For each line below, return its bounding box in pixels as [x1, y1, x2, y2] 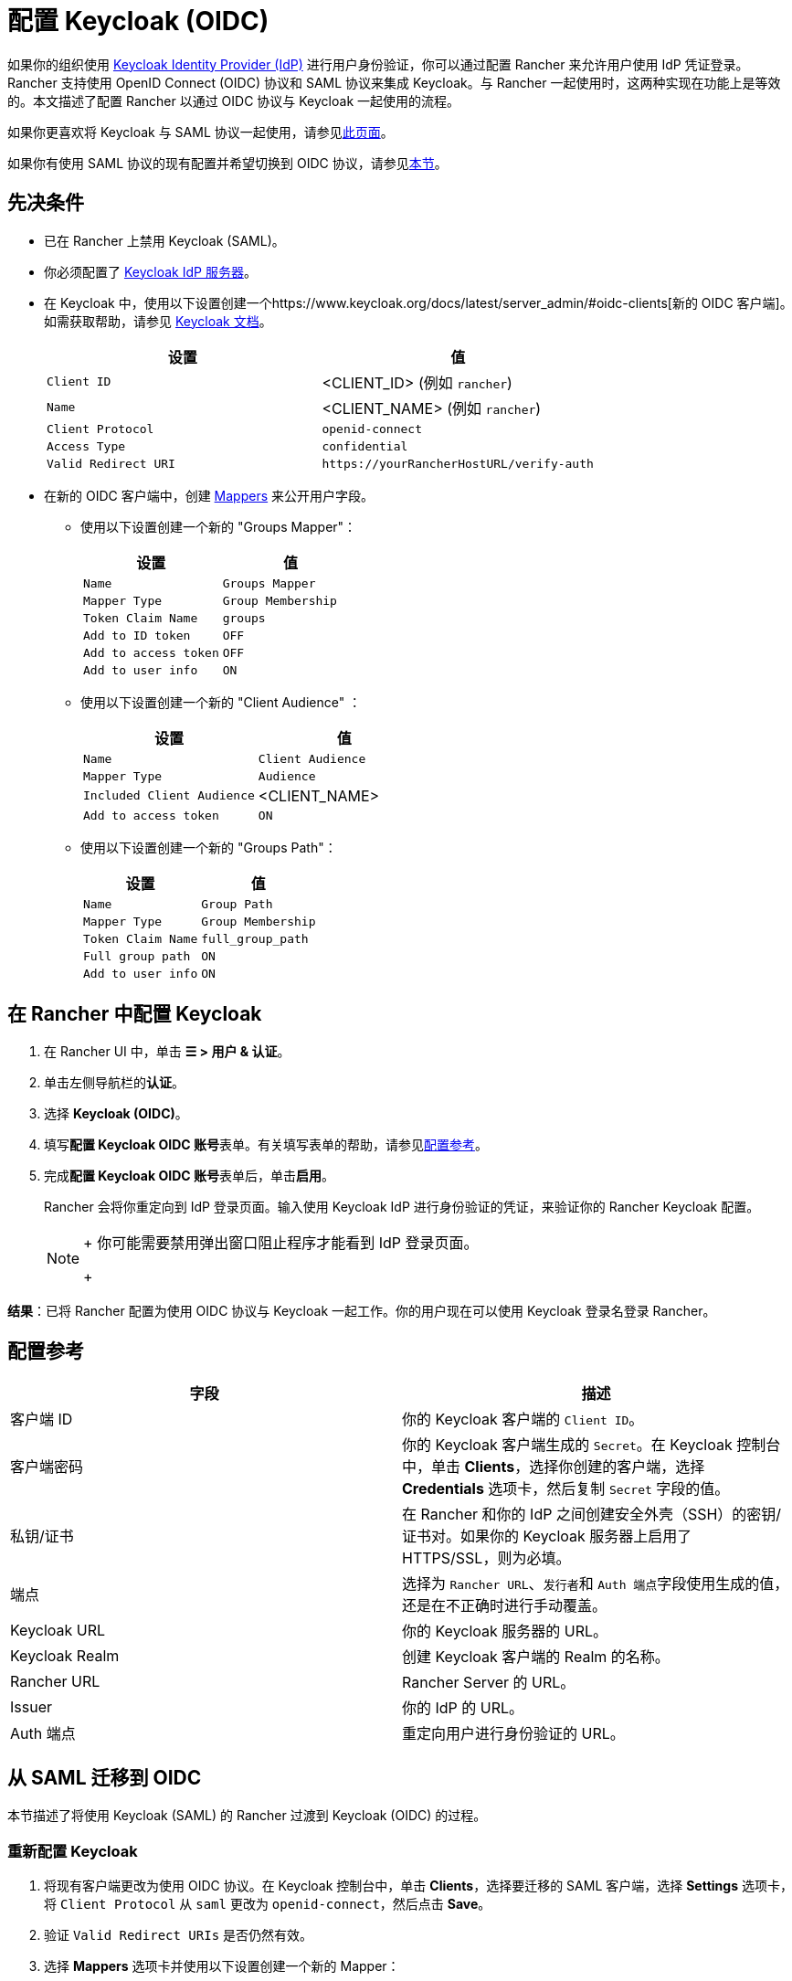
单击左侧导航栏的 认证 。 [44, 1075, 185, 1091]
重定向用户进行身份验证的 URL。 [402, 1724, 625, 1743]
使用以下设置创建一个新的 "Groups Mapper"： [80, 518, 357, 535]
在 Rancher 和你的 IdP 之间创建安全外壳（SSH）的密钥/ [402, 1505, 782, 1524]
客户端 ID [10, 1410, 73, 1429]
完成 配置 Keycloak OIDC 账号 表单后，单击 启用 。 [44, 1168, 334, 1184]
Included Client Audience [83, 789, 255, 803]
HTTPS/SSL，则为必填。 [402, 1549, 571, 1568]
